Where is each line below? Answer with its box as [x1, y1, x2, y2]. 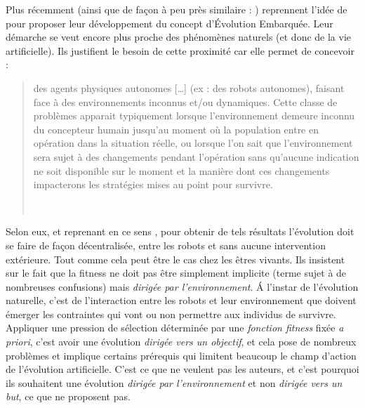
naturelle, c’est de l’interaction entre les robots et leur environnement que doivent [6, 293, 357, 308]
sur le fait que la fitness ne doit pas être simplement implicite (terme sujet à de [6, 265, 347, 280]
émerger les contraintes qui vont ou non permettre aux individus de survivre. [6, 306, 336, 321]
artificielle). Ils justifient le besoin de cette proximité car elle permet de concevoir [6, 43, 354, 58]
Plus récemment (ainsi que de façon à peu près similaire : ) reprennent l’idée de [6, 2, 347, 16]
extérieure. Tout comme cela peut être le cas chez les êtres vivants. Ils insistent [6, 251, 345, 266]
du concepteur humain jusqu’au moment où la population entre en [33, 121, 319, 136]
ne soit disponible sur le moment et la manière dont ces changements [33, 163, 330, 178]
